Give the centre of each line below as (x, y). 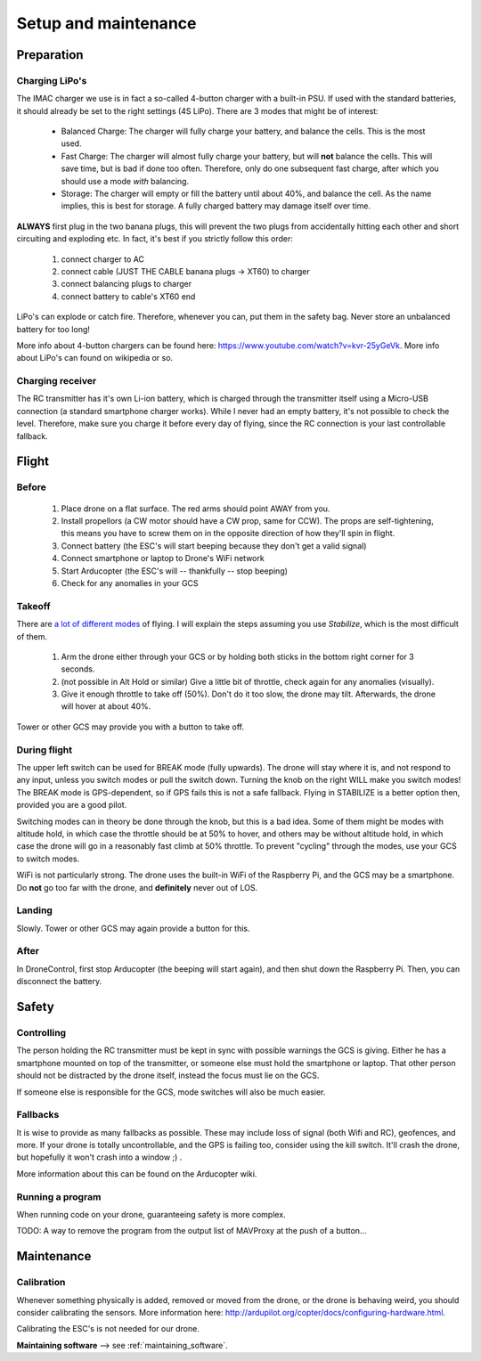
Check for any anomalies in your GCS (130, 583)
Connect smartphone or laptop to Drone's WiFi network (163, 558)
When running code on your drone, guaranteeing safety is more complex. (151, 1214)
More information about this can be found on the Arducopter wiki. (137, 1174)
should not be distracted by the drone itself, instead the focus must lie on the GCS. (168, 1076)
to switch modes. (48, 859)
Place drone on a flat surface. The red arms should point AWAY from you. (196, 509)
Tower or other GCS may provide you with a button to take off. (130, 727)
